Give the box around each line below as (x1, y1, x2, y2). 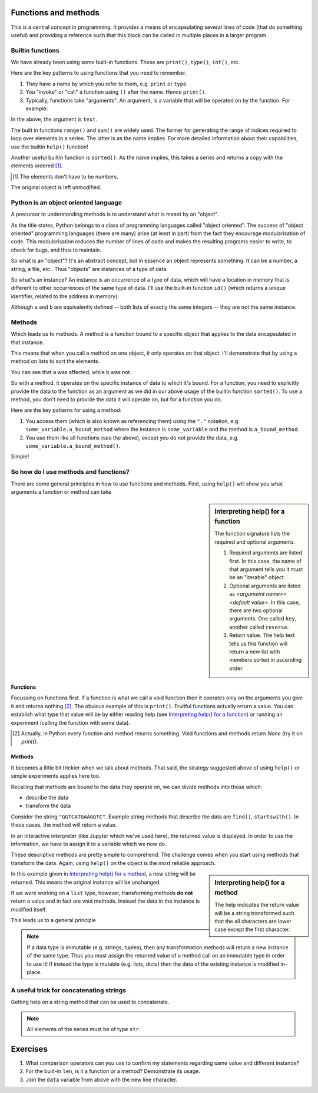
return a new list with (229, 648, 280, 655)
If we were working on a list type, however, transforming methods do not (11, 889, 193, 896)
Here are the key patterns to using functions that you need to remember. (11, 70, 187, 77)
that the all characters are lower (214, 918, 291, 925)
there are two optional (229, 607, 283, 614)
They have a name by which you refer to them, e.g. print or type (25, 80, 187, 87)
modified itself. (11, 906, 47, 913)
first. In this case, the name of (229, 557, 302, 564)
